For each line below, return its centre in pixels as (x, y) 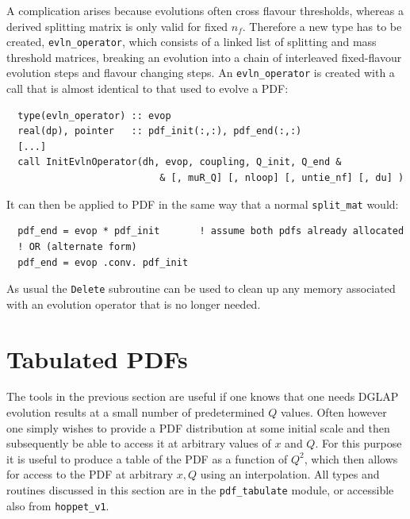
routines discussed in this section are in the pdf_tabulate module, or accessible (200, 490)
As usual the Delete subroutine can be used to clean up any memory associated (201, 288)
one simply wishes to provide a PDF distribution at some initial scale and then (198, 427)
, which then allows (351, 458)
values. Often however (333, 412)
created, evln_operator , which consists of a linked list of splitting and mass (192, 42)
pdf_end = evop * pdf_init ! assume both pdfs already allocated (211, 231)
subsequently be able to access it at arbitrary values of (139, 443)
